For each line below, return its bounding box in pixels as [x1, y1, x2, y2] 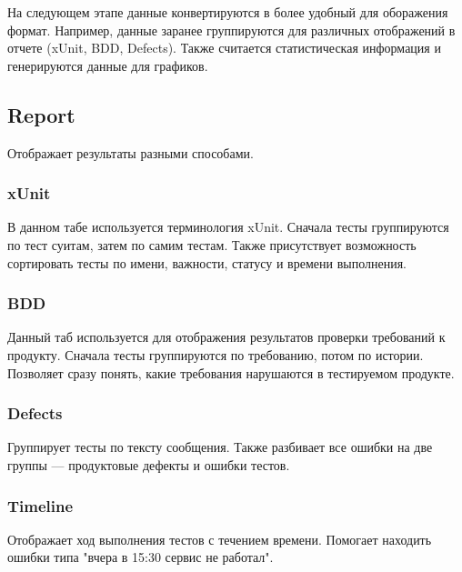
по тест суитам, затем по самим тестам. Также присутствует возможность [7, 235, 417, 254]
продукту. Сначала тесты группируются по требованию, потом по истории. [7, 345, 424, 364]
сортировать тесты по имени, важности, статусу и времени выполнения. [7, 253, 407, 272]
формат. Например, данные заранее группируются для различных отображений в [7, 20, 456, 39]
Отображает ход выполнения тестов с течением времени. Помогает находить [7, 529, 432, 548]
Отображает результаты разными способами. [7, 143, 254, 162]
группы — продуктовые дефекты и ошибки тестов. [7, 455, 290, 474]
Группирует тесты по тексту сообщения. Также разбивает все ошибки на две [7, 437, 433, 457]
